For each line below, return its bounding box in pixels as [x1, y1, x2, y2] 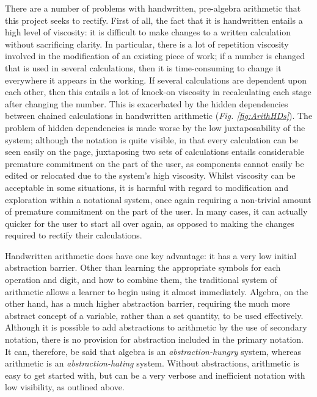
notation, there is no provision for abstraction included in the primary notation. [5, 333, 304, 346]
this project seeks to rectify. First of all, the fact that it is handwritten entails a [5, 13, 303, 26]
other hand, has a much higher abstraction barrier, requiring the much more [5, 297, 290, 310]
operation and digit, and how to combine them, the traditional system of [5, 273, 277, 286]
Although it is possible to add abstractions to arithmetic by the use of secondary [5, 321, 307, 334]
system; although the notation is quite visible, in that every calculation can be [5, 133, 298, 146]
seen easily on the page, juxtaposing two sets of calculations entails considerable [5, 145, 304, 158]
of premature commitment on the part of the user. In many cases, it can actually [5, 205, 308, 218]
